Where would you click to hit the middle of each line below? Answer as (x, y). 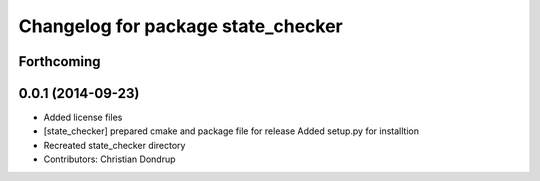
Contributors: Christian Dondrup (109, 159)
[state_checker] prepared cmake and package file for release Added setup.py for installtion (231, 131)
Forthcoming (59, 61)
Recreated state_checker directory (114, 145)
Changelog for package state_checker (181, 26)
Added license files (83, 117)
